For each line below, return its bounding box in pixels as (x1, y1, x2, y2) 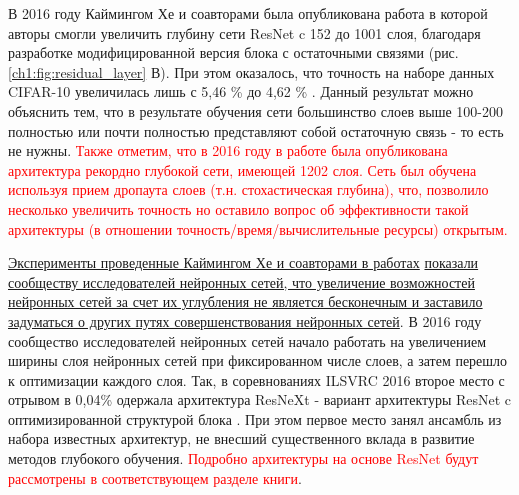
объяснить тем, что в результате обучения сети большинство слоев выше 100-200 (8, 100, 504, 121)
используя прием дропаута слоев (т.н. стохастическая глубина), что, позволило (8, 179, 489, 200)
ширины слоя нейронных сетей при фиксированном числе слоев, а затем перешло (8, 350, 508, 371)
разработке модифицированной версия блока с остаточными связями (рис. (8, 42, 459, 63)
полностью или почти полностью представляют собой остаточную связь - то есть (8, 120, 504, 141)
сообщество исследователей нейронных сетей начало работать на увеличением (8, 330, 487, 351)
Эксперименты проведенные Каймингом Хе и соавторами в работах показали (8, 252, 479, 273)
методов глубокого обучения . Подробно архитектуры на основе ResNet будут (8, 448, 479, 469)
